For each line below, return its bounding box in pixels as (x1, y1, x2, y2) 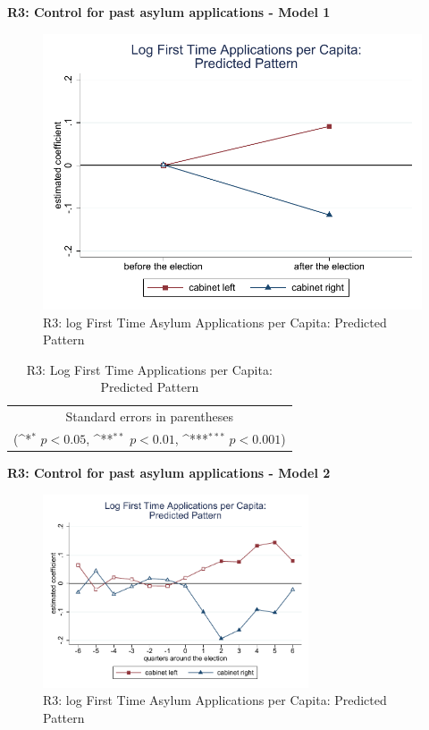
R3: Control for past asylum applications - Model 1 (7, 3, 331, 21)
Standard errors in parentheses (65, 407, 234, 426)
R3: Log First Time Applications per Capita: (26, 360, 273, 378)
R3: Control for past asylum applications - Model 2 (7, 463, 331, 482)
